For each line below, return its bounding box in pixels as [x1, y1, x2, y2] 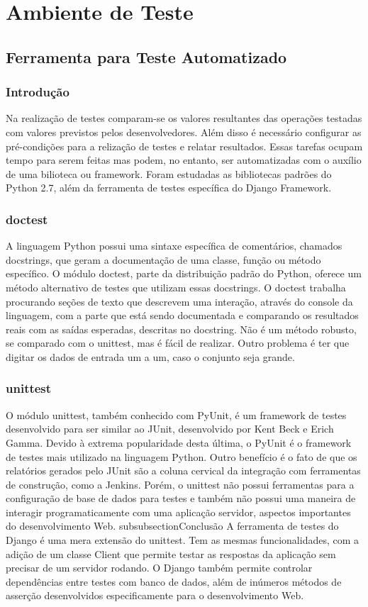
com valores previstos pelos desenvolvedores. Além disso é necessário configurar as [6, 124, 362, 139]
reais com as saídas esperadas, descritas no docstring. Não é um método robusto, [6, 321, 357, 336]
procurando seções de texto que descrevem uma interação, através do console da [6, 294, 353, 308]
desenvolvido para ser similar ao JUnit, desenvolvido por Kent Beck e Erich [6, 421, 334, 436]
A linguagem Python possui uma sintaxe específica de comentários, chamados [6, 238, 342, 253]
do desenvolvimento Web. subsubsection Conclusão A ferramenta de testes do [6, 518, 339, 533]
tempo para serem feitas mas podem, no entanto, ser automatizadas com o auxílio [6, 152, 362, 167]
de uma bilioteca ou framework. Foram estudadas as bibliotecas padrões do [6, 166, 332, 181]
